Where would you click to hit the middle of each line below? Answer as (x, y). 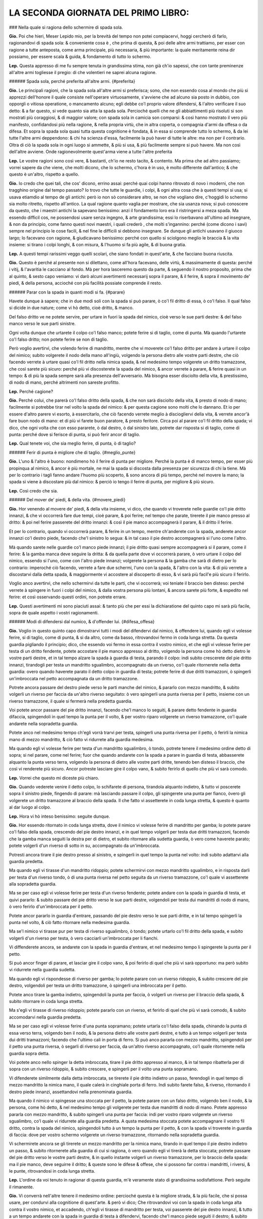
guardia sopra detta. (29, 1053)
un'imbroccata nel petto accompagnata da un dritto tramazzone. (74, 678)
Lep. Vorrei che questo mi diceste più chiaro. (54, 778)
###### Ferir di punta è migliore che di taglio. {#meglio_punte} (72, 452)
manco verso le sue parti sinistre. (42, 324)
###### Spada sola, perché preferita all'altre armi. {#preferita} (72, 81)
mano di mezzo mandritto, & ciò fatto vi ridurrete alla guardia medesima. (81, 739)
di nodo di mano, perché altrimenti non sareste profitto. (65, 382)
